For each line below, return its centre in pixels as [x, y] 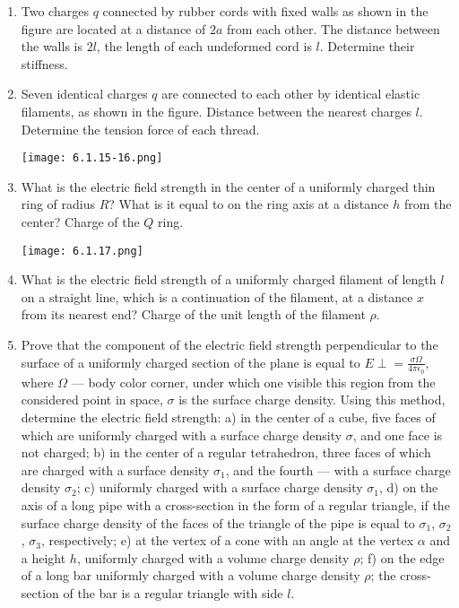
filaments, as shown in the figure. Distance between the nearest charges [216, 111]
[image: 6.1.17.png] [82, 251]
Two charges [55, 11]
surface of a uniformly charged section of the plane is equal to [191, 362]
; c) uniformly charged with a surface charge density [220, 487]
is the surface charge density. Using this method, [312, 400]
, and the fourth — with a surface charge [338, 469]
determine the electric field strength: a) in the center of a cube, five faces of [228, 417]
